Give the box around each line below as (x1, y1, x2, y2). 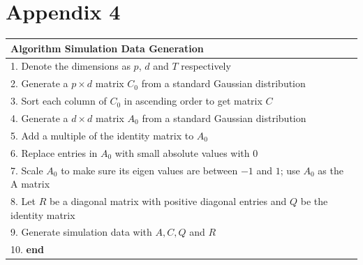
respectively (181, 59, 231, 73)
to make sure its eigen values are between (61, 162, 238, 177)
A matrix (10, 176, 50, 191)
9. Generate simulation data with (10, 225, 152, 239)
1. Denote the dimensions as (10, 59, 131, 73)
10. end (10, 242, 44, 257)
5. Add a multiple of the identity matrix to (10, 128, 194, 142)
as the (318, 162, 343, 177)
